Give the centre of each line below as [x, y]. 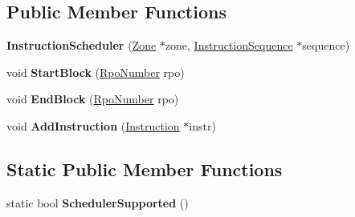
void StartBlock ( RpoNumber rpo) [96, 72]
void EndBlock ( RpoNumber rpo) [93, 99]
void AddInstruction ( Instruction [93, 125]
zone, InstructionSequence [229, 45]
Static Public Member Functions [145, 169]
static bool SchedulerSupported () [98, 202]
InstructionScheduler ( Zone [82, 45]
